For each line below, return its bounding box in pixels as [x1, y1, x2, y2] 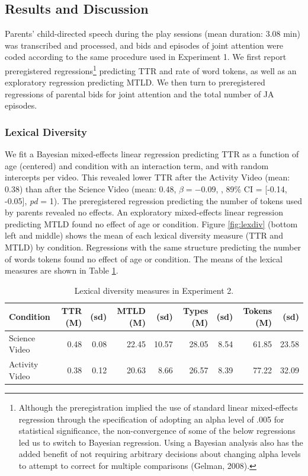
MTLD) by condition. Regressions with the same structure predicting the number [5, 240, 301, 253]
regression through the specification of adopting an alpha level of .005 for [18, 412, 284, 425]
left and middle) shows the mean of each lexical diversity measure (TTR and [5, 229, 283, 242]
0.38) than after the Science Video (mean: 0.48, [5, 183, 177, 195]
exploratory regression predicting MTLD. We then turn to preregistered [5, 76, 265, 88]
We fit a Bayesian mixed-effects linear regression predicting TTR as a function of [5, 148, 299, 160]
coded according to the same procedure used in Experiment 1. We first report [5, 50, 287, 63]
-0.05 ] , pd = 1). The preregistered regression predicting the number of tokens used [5, 194, 302, 207]
